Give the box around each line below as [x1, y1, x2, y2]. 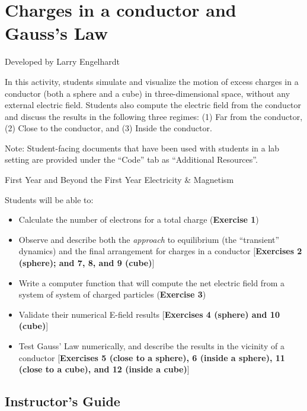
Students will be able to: [5, 193, 94, 205]
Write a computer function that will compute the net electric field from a [18, 276, 284, 289]
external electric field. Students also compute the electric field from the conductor [5, 99, 302, 111]
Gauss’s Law [5, 21, 108, 45]
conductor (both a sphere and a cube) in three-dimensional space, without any [5, 87, 290, 99]
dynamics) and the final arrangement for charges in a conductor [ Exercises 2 [18, 245, 302, 257]
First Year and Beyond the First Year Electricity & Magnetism [5, 173, 234, 186]
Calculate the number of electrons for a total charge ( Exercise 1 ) [18, 213, 259, 226]
